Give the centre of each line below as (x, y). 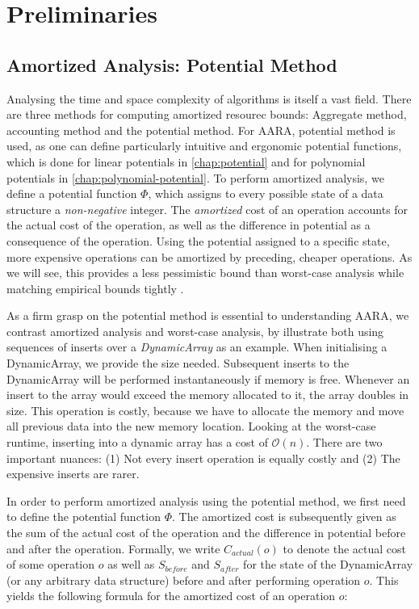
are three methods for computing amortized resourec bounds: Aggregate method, (207, 114)
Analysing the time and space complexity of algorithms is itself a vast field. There (209, 98)
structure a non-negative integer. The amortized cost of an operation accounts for (207, 209)
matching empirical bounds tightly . (95, 288)
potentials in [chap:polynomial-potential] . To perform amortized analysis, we (195, 177)
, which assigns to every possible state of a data (266, 193)
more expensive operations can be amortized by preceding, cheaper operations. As (209, 256)
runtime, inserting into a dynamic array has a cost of (137, 442)
